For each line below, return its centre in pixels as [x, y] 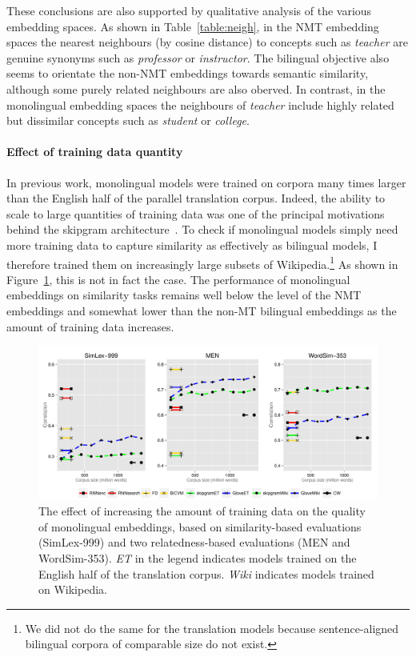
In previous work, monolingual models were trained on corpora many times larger [206, 182]
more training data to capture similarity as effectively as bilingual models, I [192, 244]
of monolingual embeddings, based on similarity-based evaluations [200, 526]
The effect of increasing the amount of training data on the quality [202, 511]
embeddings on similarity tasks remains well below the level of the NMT [184, 295]
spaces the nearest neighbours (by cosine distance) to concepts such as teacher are [207, 42]
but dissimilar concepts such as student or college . [128, 120]
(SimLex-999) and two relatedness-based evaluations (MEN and [194, 542]
